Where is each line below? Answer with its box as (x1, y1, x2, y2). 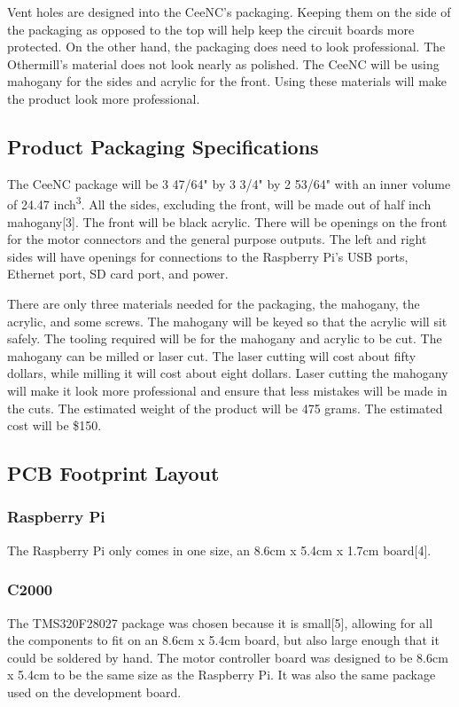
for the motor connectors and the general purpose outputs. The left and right (7, 230, 427, 248)
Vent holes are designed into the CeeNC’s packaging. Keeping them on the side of (7, 3, 451, 20)
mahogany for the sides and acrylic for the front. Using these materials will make (7, 72, 447, 90)
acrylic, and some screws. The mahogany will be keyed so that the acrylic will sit (7, 311, 447, 330)
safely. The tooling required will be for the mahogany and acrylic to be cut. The (7, 329, 442, 348)
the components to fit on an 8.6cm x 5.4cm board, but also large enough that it (7, 631, 440, 649)
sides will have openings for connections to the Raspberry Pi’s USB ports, (7, 247, 408, 265)
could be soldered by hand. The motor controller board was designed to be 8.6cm (7, 648, 448, 666)
